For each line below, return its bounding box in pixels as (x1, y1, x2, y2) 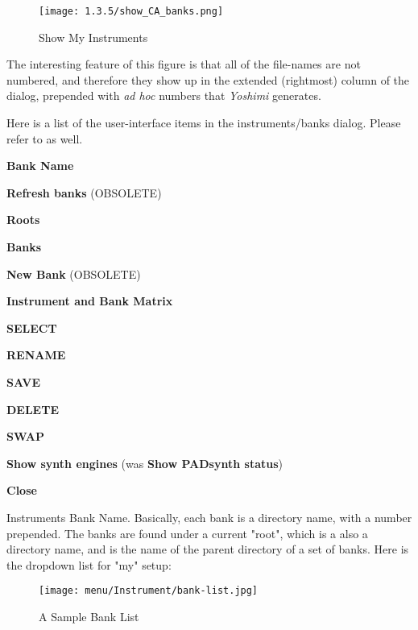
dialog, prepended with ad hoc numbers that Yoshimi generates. (6, 87, 321, 104)
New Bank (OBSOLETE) (6, 265, 141, 282)
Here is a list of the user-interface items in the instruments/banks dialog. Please (6, 114, 401, 131)
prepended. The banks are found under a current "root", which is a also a (6, 524, 368, 541)
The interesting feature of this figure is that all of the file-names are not (6, 56, 361, 73)
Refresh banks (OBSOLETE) (6, 184, 162, 201)
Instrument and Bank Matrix (6, 292, 173, 309)
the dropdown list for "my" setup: (6, 556, 172, 573)
